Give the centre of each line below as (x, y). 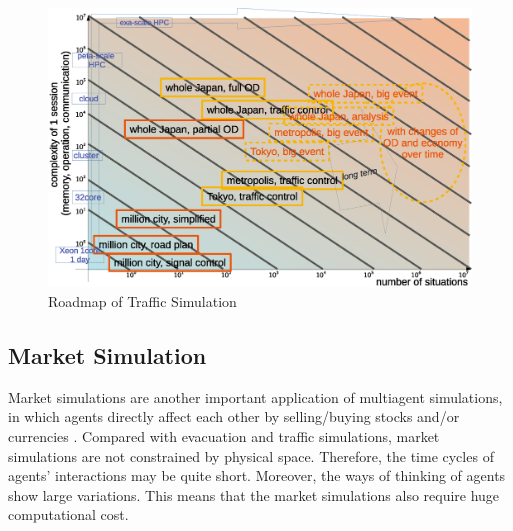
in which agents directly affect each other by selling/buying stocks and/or (234, 416)
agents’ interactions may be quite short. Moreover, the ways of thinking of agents (257, 475)
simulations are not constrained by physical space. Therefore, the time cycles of (251, 455)
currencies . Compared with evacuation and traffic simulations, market (224, 436)
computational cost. (68, 514)
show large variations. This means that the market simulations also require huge (254, 494)
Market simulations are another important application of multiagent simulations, (255, 396)
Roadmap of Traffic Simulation (142, 301)
